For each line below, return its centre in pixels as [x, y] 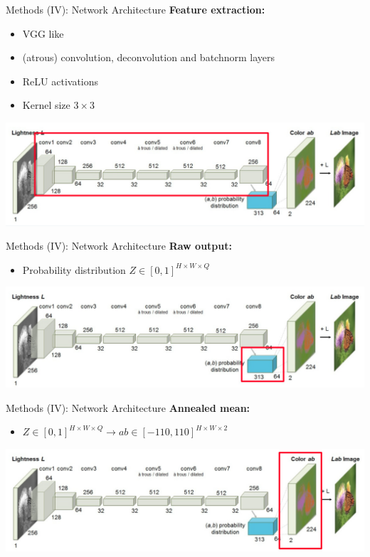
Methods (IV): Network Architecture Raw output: [119, 246]
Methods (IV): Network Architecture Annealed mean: [128, 407]
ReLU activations [60, 81]
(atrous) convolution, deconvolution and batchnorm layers [148, 57]
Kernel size [46, 105]
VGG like [43, 33]
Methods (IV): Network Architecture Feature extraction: [136, 9]
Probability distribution [74, 269]
